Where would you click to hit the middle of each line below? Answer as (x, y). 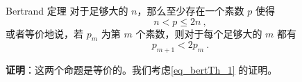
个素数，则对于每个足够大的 (199, 33)
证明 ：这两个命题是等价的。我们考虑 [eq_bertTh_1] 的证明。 (142, 70)
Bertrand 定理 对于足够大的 (67, 10)
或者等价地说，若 (44, 33)
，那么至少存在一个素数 (191, 10)
